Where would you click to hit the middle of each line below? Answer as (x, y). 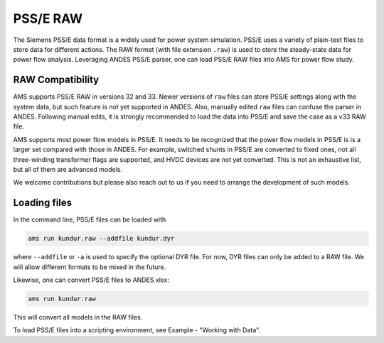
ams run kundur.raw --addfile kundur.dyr (101, 239)
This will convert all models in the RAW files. (78, 317)
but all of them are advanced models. (68, 169)
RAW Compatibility (56, 80)
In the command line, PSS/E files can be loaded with (90, 219)
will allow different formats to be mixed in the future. (90, 267)
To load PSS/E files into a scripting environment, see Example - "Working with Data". (137, 330)
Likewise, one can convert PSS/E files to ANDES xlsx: (91, 280)
